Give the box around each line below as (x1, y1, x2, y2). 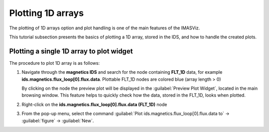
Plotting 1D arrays (9, 7, 84, 18)
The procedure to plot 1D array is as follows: (9, 60, 100, 66)
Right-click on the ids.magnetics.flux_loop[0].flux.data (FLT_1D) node (21, 101, 167, 107)
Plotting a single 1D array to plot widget (9, 47, 133, 55)
